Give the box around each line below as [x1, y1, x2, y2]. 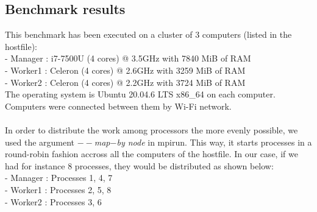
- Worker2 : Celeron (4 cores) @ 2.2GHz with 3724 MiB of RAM [5, 76, 246, 88]
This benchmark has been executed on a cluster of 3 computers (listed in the [5, 28, 292, 41]
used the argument [5, 135, 75, 148]
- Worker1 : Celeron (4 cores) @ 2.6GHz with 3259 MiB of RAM [5, 63, 246, 76]
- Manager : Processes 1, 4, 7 [5, 171, 113, 184]
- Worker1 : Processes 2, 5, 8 [5, 183, 112, 196]
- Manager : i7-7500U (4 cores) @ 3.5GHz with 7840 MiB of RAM [5, 52, 251, 65]
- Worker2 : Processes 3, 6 [5, 195, 102, 208]
